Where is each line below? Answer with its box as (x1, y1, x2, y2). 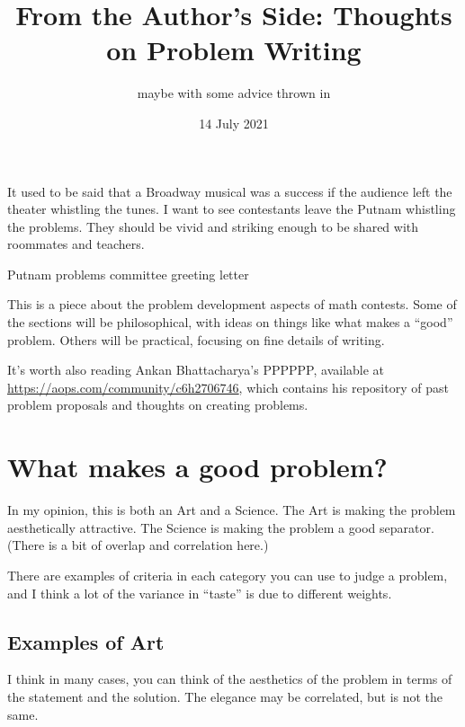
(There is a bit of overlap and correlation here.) (7, 536, 269, 554)
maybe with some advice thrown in (137, 84, 331, 102)
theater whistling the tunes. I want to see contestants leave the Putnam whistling (7, 199, 456, 218)
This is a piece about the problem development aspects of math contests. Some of (7, 295, 457, 314)
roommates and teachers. (7, 235, 145, 253)
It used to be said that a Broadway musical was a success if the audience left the (7, 182, 452, 200)
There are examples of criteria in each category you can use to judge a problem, (7, 565, 448, 584)
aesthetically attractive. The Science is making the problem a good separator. (7, 518, 434, 536)
